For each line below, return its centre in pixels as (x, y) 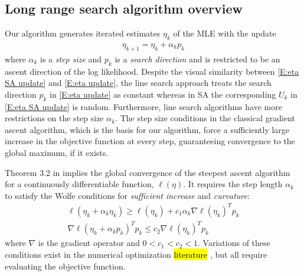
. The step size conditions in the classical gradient (205, 118)
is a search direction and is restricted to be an (197, 59)
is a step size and (71, 59)
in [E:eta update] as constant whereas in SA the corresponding (163, 94)
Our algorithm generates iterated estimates (83, 33)
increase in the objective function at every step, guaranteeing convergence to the (150, 141)
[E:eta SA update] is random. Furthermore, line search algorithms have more (143, 106)
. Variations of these (234, 243)
